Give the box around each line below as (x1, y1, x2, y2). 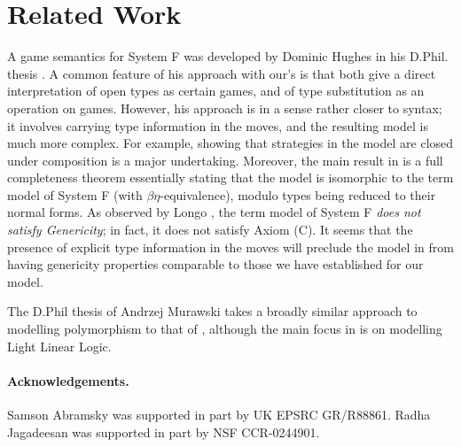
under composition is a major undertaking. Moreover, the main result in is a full (7, 150, 443, 169)
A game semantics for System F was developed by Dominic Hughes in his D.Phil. (7, 47, 449, 66)
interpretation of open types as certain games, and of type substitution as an (7, 81, 425, 100)
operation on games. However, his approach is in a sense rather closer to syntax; (7, 98, 442, 117)
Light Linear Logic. (7, 336, 112, 355)
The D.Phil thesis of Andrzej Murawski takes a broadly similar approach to (7, 302, 418, 320)
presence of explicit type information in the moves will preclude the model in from (7, 237, 454, 256)
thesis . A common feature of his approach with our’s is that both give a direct (7, 64, 436, 82)
